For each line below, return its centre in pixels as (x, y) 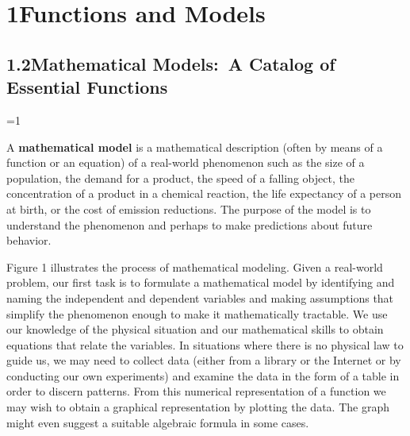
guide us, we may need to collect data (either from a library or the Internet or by (204, 360)
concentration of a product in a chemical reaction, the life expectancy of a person (204, 193)
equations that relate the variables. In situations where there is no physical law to (205, 344)
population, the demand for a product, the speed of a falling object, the (180, 177)
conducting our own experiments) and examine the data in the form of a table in (203, 375)
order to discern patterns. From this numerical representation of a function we (196, 391)
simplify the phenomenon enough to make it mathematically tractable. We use (197, 313)
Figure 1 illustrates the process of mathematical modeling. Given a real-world (195, 266)
